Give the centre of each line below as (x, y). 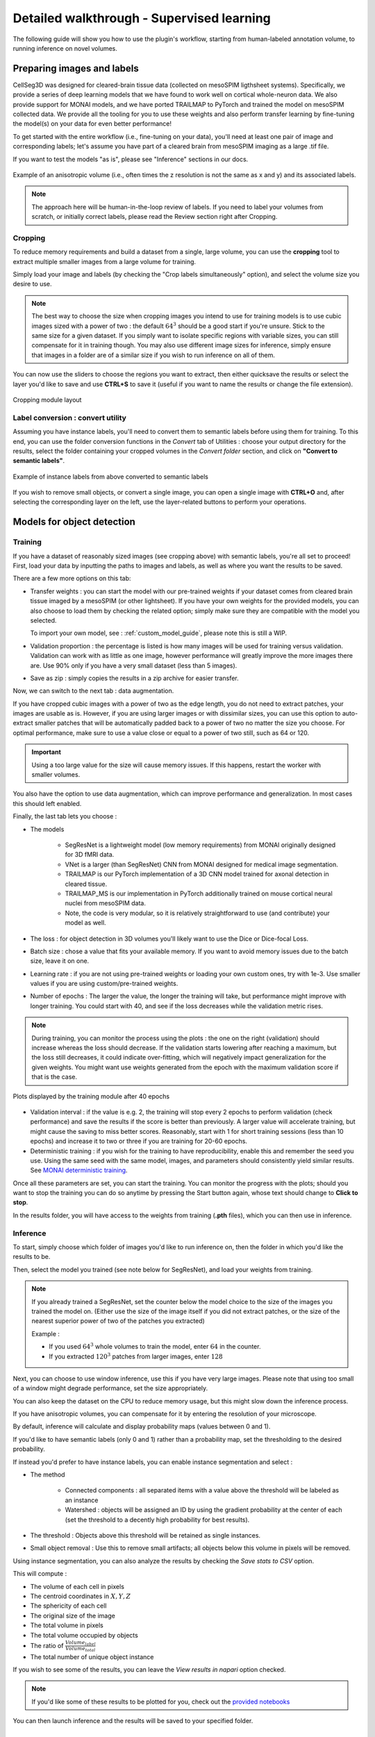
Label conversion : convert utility (69, 418)
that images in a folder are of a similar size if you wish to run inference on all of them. (153, 355)
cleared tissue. (86, 884)
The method (48, 1475)
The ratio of (47, 1645)
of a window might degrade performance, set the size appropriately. (110, 1388)
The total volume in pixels (67, 1625)
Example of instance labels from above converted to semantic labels (110, 477)
